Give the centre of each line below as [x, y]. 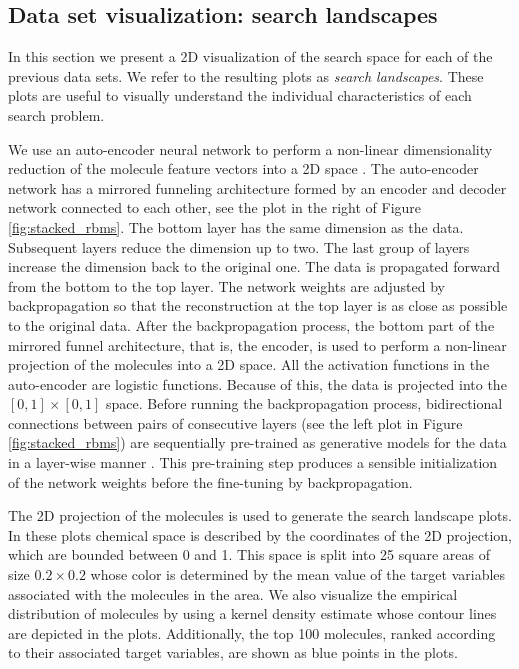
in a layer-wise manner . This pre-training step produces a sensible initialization [253, 462]
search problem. [56, 114]
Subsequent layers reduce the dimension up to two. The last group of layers [239, 246]
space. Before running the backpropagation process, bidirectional [304, 403]
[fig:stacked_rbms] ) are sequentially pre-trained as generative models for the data [257, 442]
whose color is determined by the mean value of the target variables [298, 574]
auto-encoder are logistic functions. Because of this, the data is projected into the [257, 383]
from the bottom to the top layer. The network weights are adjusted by [227, 285]
